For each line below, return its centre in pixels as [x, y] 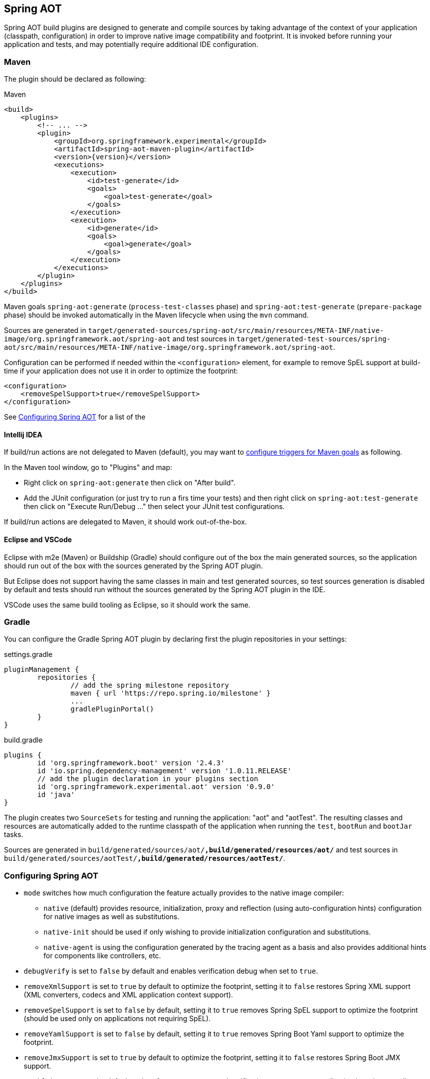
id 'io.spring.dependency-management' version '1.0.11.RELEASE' [164, 771]
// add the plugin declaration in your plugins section [148, 779]
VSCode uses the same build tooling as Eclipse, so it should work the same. [127, 605]
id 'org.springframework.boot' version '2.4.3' [131, 763]
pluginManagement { [42, 670]
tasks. [14, 835]
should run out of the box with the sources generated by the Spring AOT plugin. [133, 565]
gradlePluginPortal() [112, 709]
